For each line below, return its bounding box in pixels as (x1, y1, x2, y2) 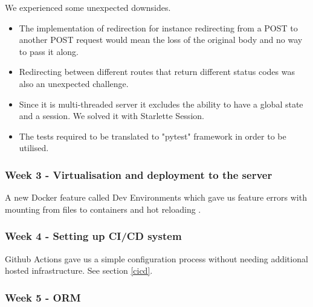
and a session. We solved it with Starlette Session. (19, 109, 204, 122)
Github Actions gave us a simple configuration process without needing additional (5, 252, 308, 265)
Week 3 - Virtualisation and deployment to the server (5, 167, 273, 182)
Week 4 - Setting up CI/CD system (5, 228, 182, 244)
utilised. (19, 141, 49, 154)
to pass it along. (19, 45, 79, 57)
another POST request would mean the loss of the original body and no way (19, 33, 303, 46)
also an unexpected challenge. (19, 77, 129, 89)
